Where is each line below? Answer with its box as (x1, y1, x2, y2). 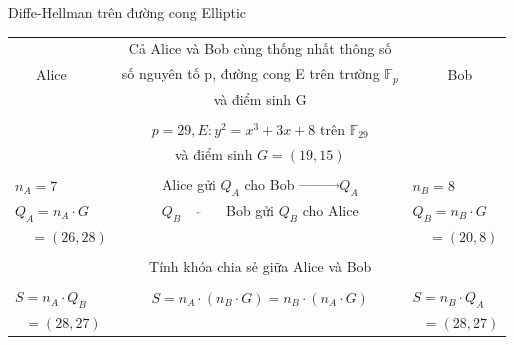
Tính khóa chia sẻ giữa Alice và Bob (149, 256, 372, 277)
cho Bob (244, 173, 295, 194)
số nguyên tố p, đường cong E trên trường (121, 63, 380, 84)
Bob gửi (225, 199, 275, 220)
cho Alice (302, 199, 359, 220)
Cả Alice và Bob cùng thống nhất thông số (128, 38, 392, 59)
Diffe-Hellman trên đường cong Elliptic (8, 2, 247, 22)
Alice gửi (161, 173, 216, 194)
